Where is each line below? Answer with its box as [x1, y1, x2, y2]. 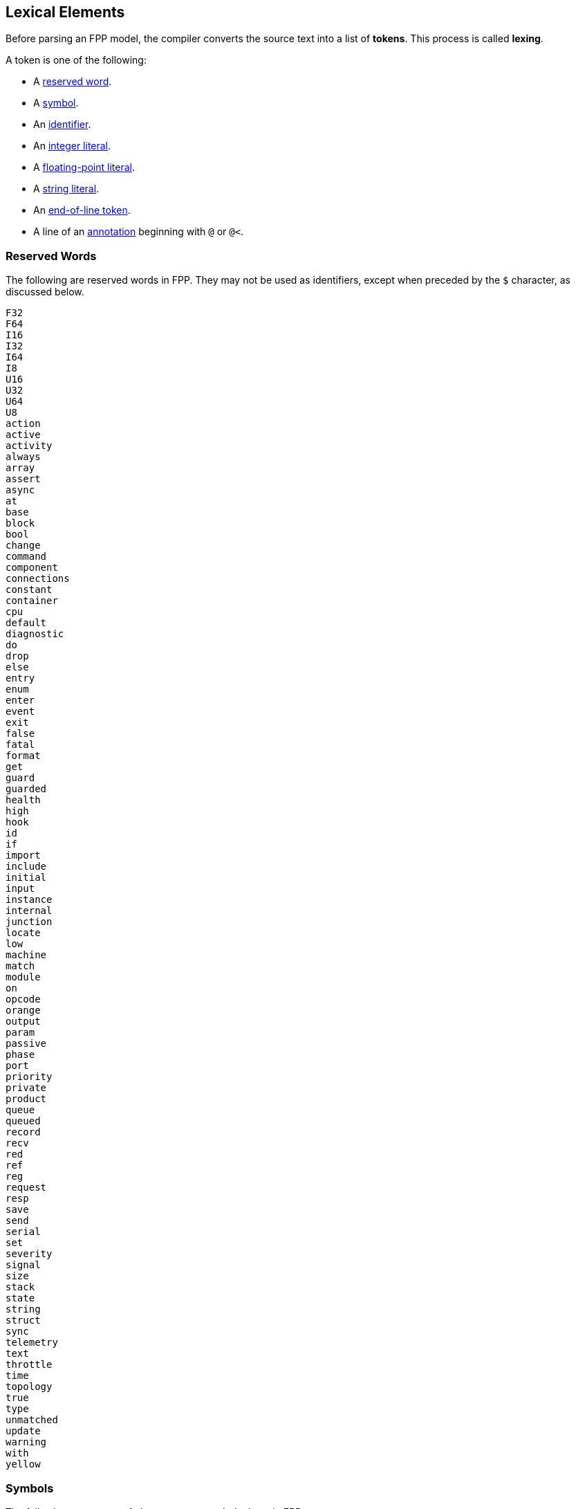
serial [6, 1226, 41, 1238]
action [6, 418, 41, 430]
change [6, 540, 41, 551]
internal [6, 905, 53, 917]
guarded [6, 783, 47, 795]
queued [6, 1115, 41, 1127]
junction [6, 916, 53, 928]
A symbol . [33, 97, 79, 109]
